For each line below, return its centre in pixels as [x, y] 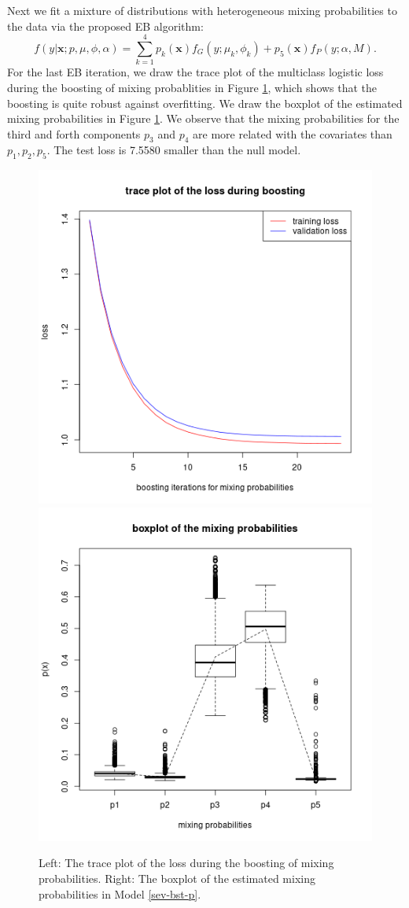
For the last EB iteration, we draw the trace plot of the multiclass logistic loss [195, 72]
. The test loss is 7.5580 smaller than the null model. [174, 150]
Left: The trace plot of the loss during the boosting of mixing [186, 863]
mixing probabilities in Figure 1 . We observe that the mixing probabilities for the [203, 118]
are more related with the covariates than [293, 133]
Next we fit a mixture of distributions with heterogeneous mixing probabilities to [202, 10]
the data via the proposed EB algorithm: [105, 26]
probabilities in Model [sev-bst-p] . [120, 893]
